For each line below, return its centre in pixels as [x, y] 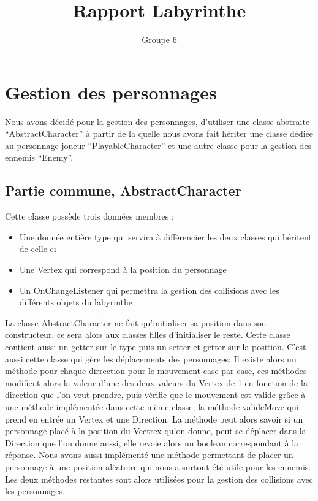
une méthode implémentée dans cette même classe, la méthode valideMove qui [152, 406]
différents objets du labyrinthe [76, 302]
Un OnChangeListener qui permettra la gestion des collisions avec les [149, 290]
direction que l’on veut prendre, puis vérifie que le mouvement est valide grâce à [155, 395]
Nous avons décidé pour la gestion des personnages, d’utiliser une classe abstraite [157, 121]
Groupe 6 [159, 40]
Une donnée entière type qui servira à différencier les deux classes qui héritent [165, 236]
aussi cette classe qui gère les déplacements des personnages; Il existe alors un [151, 358]
